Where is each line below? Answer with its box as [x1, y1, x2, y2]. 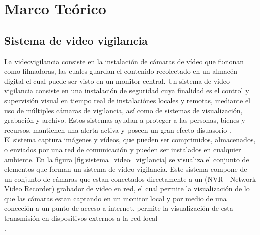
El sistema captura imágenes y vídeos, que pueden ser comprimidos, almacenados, [4, 134, 256, 145]
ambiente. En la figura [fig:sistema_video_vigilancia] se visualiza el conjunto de [4, 154, 249, 164]
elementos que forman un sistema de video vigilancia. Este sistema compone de [4, 164, 247, 174]
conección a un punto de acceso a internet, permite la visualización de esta [4, 203, 233, 213]
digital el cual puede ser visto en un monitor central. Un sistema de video [4, 75, 230, 86]
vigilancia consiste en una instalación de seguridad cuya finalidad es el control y [4, 85, 249, 96]
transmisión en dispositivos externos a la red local [4, 213, 158, 223]
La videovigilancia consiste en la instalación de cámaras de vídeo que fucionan [4, 56, 244, 66]
